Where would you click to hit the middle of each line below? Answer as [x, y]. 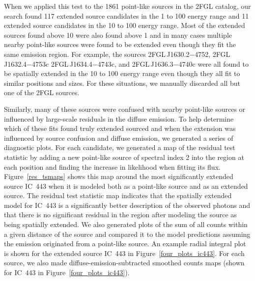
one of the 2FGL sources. [42, 92]
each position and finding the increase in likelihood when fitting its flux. [112, 166]
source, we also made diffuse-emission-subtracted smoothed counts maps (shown [124, 263]
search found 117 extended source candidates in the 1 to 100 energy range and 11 [127, 15]
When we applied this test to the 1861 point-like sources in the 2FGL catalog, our [127, 6]
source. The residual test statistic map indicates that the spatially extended [118, 195]
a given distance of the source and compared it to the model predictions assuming [127, 234]
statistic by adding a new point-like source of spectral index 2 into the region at [124, 157]
